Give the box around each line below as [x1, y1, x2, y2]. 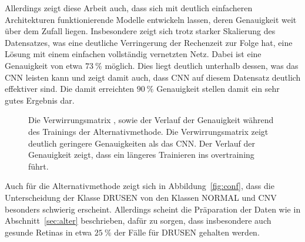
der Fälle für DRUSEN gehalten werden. [114, 226, 260, 238]
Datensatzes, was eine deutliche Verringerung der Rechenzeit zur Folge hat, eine [5, 36, 293, 48]
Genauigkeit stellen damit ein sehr [156, 82, 280, 95]
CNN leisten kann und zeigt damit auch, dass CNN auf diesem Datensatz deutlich [5, 71, 301, 83]
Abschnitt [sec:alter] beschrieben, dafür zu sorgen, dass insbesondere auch [5, 214, 272, 227]
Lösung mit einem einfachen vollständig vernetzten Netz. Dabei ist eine [5, 48, 262, 60]
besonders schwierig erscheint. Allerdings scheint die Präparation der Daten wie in [5, 203, 301, 215]
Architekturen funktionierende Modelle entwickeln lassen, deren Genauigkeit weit [5, 13, 297, 25]
